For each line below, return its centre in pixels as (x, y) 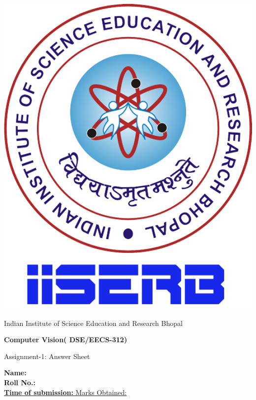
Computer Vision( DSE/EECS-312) (66, 340)
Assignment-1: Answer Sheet (47, 356)
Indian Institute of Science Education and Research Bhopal (93, 323)
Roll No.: (20, 382)
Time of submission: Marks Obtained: (65, 392)
